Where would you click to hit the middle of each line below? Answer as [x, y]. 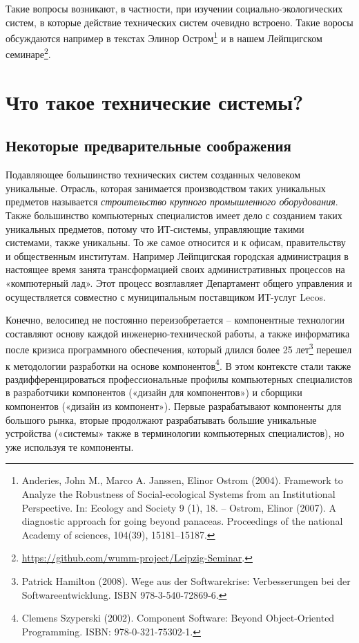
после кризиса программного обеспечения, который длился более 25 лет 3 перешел [179, 348]
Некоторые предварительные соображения [148, 146]
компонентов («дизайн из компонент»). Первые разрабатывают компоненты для [174, 406]
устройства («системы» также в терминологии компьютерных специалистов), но [175, 433]
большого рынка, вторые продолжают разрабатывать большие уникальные [161, 419]
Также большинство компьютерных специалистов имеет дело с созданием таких [174, 215]
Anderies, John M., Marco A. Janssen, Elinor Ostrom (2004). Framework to [182, 480]
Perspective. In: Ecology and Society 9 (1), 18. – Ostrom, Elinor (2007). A [179, 507]
